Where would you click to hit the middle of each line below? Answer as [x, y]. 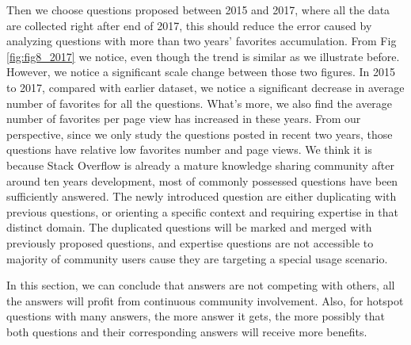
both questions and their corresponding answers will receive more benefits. [187, 331]
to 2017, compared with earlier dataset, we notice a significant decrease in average [205, 87]
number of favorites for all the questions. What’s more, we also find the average [200, 103]
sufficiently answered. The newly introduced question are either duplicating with [202, 196]
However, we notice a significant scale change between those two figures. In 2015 [201, 72]
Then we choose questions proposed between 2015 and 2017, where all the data [198, 10]
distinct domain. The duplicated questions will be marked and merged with [189, 227]
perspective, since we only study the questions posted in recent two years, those [200, 134]
